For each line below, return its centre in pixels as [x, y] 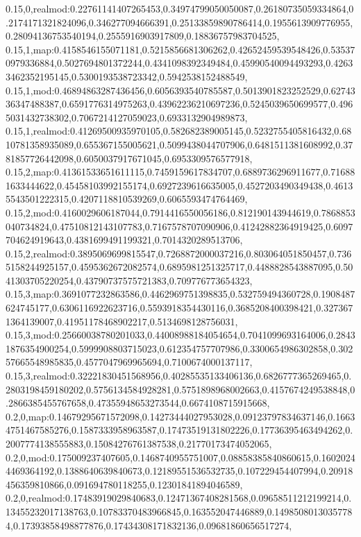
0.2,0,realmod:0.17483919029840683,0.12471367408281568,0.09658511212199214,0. [179, 498]
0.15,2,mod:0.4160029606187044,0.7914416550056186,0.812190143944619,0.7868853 [180, 212]
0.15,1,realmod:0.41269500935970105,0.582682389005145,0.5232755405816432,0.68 [179, 131]
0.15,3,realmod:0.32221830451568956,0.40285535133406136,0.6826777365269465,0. [179, 376]
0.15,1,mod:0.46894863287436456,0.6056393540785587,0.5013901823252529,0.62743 [180, 90]
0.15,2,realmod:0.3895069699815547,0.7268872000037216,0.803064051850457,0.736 [179, 253]
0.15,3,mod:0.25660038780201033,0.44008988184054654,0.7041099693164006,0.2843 [180, 335]
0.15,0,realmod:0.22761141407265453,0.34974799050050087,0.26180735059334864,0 [180, 8]
